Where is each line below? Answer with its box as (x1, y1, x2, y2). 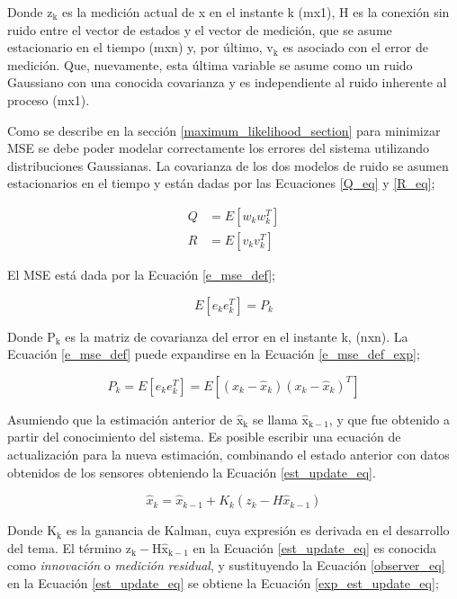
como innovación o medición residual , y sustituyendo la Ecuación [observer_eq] (7, 556, 445, 575)
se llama (252, 409, 298, 428)
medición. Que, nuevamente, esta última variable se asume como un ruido (7, 55, 413, 74)
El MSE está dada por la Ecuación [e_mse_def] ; (7, 265, 275, 283)
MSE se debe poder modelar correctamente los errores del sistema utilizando (7, 139, 430, 157)
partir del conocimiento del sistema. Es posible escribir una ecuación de (7, 427, 401, 446)
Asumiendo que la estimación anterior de (7, 409, 233, 428)
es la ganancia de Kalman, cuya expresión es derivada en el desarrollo (66, 521, 450, 540)
